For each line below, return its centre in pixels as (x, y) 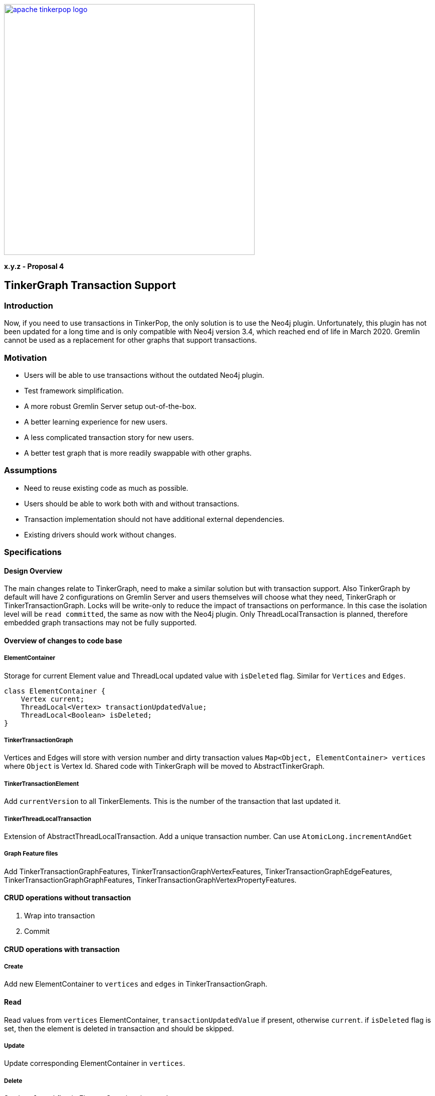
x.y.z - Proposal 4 (34, 266)
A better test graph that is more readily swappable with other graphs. (138, 453)
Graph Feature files (31, 854)
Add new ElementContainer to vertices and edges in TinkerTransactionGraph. (136, 984)
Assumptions (31, 470)
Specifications (33, 552)
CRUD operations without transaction (68, 898)
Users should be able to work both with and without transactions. (132, 503)
